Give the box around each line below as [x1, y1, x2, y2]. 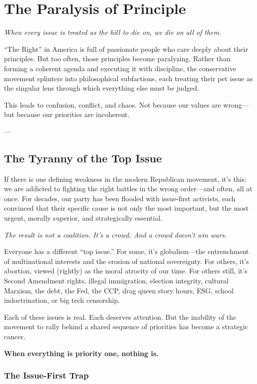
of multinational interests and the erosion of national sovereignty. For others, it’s [4, 256, 249, 266]
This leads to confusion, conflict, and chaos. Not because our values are [4, 99, 221, 110]
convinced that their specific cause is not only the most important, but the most [4, 203, 249, 213]
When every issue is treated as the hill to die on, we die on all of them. [4, 27, 221, 37]
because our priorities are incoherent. [16, 109, 130, 120]
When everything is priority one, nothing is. [4, 348, 159, 358]
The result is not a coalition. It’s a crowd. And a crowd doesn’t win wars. [4, 229, 227, 240]
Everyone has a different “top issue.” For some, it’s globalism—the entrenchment [4, 246, 249, 256]
